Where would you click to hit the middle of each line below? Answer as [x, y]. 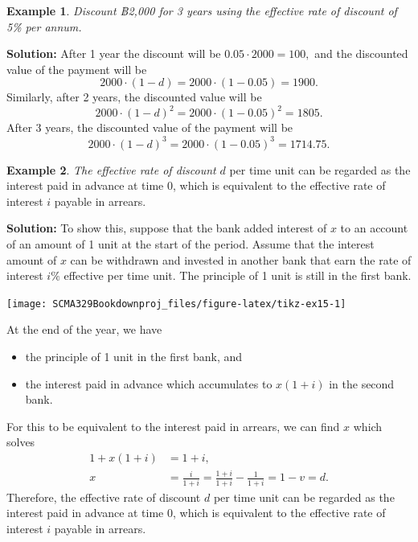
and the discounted [361, 53]
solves [21, 442]
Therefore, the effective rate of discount [104, 497]
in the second [362, 383]
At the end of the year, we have [84, 329]
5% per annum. [44, 26]
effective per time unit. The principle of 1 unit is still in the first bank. [238, 275]
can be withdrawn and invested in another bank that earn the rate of [241, 259]
